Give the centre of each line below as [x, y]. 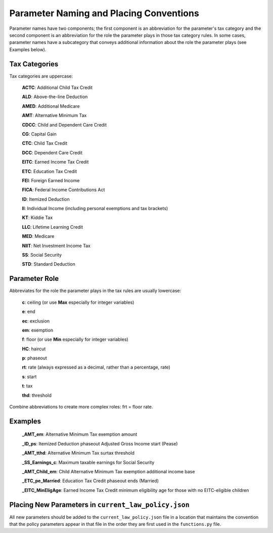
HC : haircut [34, 349]
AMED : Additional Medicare [51, 106]
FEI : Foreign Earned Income [51, 180]
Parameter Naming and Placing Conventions [104, 13]
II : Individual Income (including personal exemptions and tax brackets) [95, 209]
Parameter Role [34, 279]
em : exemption [37, 330]
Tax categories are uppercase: [41, 76]
